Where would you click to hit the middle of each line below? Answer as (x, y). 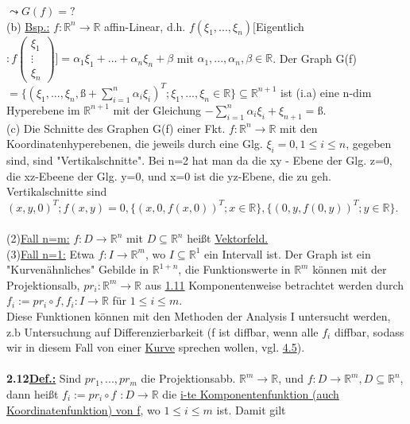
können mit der (350, 269)
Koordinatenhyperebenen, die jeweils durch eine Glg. (135, 144)
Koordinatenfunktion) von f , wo (83, 409)
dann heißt (33, 393)
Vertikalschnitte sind (57, 191)
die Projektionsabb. (188, 378)
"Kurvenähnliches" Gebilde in (78, 269)
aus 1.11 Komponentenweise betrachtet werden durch (275, 284)
